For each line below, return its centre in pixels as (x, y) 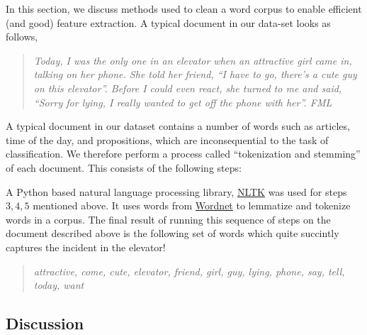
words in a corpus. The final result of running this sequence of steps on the (168, 219)
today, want (59, 285)
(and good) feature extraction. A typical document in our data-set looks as (168, 22)
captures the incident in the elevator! (86, 247)
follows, (22, 37)
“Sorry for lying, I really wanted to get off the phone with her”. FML (183, 102)
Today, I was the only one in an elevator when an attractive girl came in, (193, 60)
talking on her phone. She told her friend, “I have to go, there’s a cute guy (195, 74)
